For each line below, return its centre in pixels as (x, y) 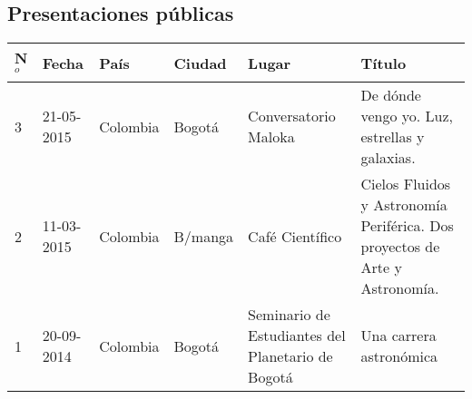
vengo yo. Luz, (407, 116)
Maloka (271, 136)
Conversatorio (292, 116)
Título (383, 63)
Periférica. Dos (407, 225)
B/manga (204, 236)
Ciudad (200, 63)
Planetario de (290, 356)
